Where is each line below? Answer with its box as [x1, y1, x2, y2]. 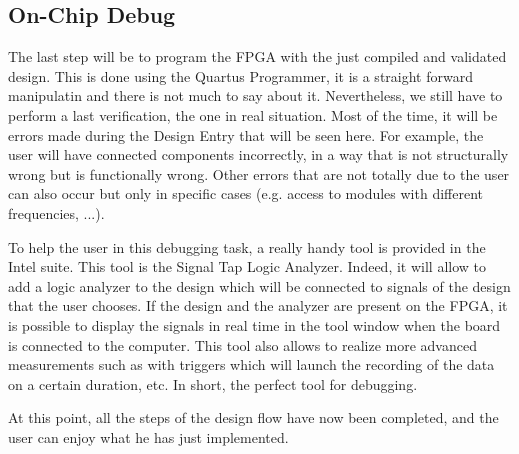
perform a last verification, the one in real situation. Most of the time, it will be [8, 104, 498, 125]
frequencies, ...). [8, 202, 105, 223]
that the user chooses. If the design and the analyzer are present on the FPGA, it [8, 295, 508, 316]
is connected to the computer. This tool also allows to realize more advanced [8, 334, 477, 355]
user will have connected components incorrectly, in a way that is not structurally [8, 144, 509, 165]
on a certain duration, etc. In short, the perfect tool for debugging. [8, 373, 418, 394]
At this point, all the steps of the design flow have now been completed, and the [8, 407, 499, 428]
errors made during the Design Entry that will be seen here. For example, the [8, 124, 484, 145]
